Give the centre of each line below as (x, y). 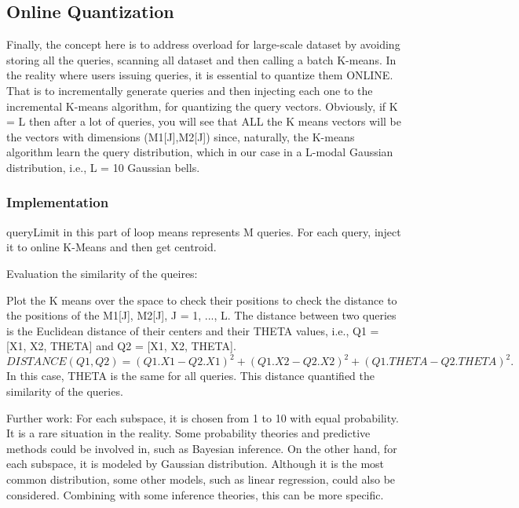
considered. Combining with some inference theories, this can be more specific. (195, 494)
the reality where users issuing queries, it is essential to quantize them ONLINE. (200, 75)
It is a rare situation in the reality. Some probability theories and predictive (188, 433)
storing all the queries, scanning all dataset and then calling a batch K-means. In (201, 59)
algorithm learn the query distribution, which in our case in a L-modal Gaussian (200, 152)
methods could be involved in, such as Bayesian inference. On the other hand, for (202, 448)
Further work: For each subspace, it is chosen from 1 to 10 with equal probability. (203, 417)
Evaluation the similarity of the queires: (102, 273)
